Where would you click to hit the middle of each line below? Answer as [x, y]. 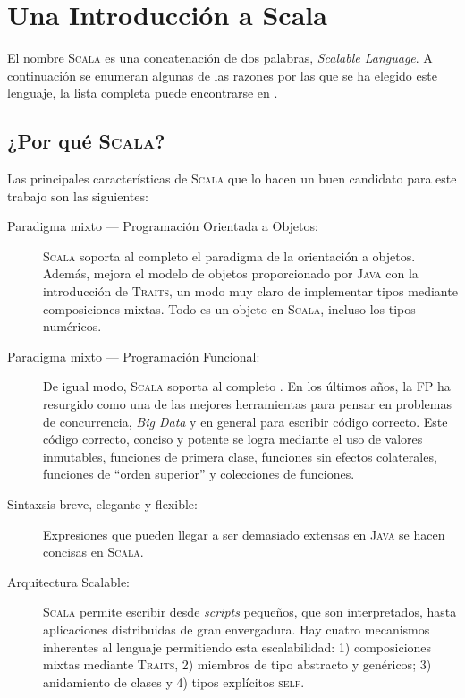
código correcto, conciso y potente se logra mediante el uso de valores [233, 439]
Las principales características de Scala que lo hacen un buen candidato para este [232, 179]
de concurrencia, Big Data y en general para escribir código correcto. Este [245, 421]
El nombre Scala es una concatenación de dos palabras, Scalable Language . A [220, 58]
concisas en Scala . [93, 552]
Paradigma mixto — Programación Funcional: [134, 356]
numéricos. [72, 326]
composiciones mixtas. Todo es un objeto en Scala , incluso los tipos [229, 308]
